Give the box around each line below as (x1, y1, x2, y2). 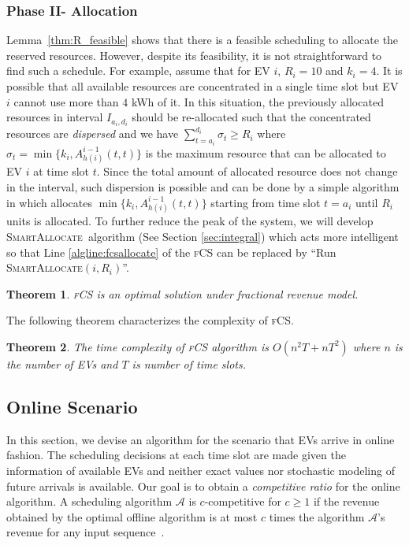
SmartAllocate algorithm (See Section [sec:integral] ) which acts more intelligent (6, 228, 399, 244)
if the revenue (313, 493, 380, 510)
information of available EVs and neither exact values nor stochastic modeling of (6, 462, 395, 478)
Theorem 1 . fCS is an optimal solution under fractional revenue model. (6, 285, 359, 302)
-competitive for (204, 493, 281, 510)
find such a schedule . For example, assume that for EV (6, 62, 270, 79)
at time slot (33, 163, 90, 180)
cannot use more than (13, 93, 119, 109)
